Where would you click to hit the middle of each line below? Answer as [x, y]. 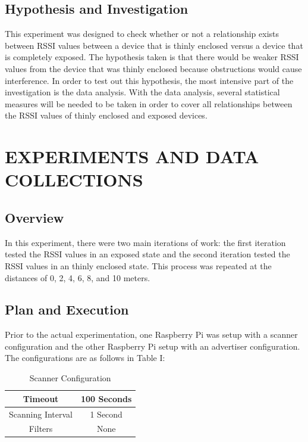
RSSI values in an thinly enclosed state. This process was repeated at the [138, 265]
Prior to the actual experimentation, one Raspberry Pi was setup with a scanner [151, 334]
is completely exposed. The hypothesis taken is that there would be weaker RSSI [152, 57]
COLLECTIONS [74, 180]
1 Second [106, 414]
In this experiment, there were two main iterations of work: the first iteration [145, 242]
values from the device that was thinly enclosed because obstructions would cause [153, 68]
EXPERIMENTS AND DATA [132, 156]
